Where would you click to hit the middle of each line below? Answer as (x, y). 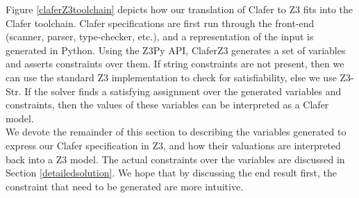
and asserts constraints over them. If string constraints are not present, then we (175, 64)
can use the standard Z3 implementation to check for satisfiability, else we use (171, 77)
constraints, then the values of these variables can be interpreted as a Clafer (167, 105)
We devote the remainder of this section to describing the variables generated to (176, 132)
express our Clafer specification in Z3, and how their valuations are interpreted (173, 145)
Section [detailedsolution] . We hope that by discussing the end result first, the (171, 173)
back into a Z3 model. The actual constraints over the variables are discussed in (175, 159)
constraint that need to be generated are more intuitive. (125, 186)
